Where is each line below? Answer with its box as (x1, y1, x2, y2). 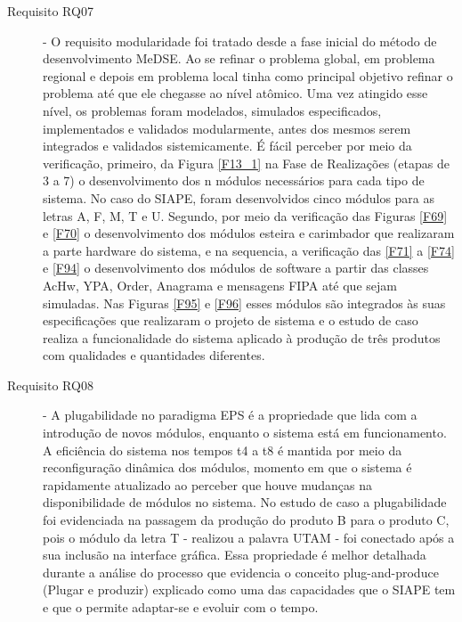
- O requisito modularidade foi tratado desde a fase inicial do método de (43, 31, 437, 50)
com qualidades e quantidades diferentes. (43, 346, 265, 364)
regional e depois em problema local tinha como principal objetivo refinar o (43, 66, 453, 85)
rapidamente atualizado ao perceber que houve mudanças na (43, 475, 373, 494)
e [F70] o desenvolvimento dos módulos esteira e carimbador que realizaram (43, 224, 455, 242)
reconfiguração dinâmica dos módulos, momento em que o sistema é (43, 458, 412, 477)
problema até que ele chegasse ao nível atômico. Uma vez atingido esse (43, 84, 428, 102)
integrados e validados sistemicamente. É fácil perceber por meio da (43, 136, 412, 155)
